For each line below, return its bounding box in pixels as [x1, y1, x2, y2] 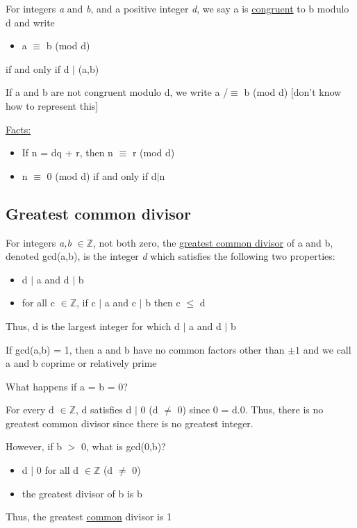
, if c [76, 295, 96, 310]
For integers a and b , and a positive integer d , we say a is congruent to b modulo [6, 1, 349, 15]
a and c [104, 295, 136, 310]
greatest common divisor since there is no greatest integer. [6, 415, 254, 430]
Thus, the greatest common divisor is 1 [6, 509, 172, 524]
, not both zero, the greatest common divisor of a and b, [92, 235, 333, 249]
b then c [145, 295, 181, 310]
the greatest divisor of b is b [22, 486, 142, 500]
